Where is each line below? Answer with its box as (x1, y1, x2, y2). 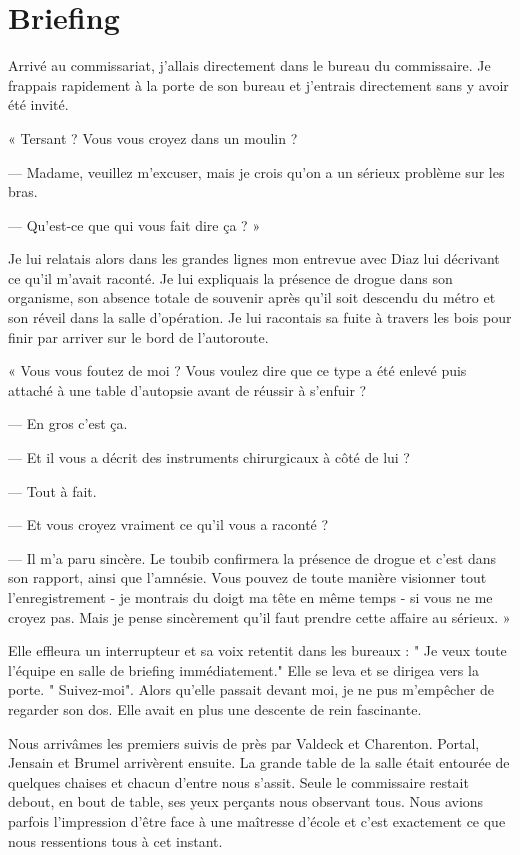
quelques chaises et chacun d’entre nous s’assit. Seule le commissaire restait (8, 771, 469, 792)
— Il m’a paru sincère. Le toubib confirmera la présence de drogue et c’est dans (8, 547, 496, 568)
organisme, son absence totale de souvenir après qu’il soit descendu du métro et (8, 287, 496, 308)
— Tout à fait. (8, 480, 97, 501)
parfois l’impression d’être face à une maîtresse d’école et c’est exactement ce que (8, 810, 506, 831)
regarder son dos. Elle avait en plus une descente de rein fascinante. (8, 698, 422, 719)
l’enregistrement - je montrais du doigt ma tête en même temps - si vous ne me (8, 587, 493, 607)
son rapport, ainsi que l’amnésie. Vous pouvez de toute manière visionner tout (8, 567, 487, 588)
